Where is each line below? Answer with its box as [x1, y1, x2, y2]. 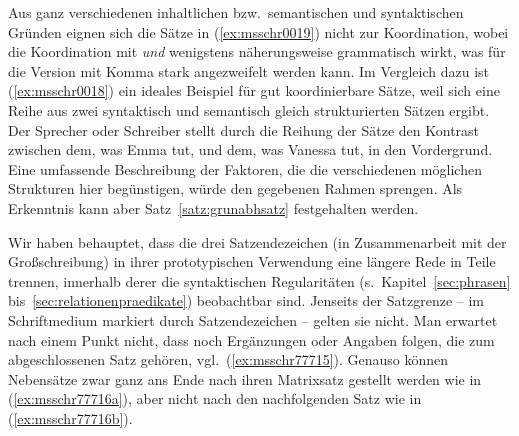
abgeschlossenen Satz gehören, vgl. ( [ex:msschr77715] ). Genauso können [8, 349, 449, 370]
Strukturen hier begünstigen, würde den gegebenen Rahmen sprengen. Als [8, 178, 463, 199]
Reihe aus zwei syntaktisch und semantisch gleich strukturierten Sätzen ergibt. [8, 99, 490, 120]
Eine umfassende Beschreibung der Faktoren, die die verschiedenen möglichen [8, 158, 482, 179]
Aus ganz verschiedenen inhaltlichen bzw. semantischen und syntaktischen [8, 2, 464, 22]
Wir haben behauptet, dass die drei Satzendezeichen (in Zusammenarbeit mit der [8, 231, 507, 252]
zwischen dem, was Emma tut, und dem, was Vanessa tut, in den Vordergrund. [8, 139, 493, 160]
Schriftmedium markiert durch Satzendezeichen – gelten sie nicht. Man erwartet [8, 309, 498, 330]
